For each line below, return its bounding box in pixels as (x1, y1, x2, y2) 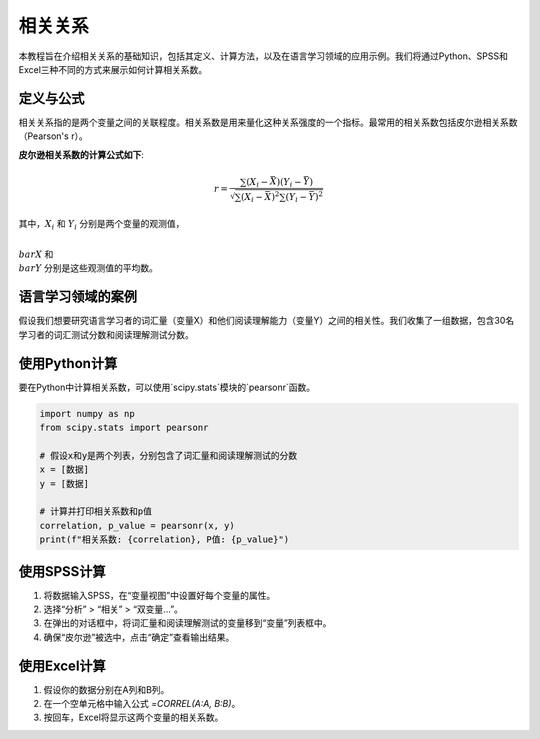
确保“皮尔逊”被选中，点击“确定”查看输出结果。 (43, 631, 235, 643)
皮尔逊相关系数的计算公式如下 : (18, 148, 145, 160)
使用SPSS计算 (18, 563, 106, 580)
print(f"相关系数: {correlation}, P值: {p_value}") (39, 534, 290, 545)
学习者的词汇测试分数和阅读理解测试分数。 (18, 328, 194, 340)
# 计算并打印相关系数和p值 (39, 506, 152, 517)
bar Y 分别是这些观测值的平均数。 (18, 262, 159, 274)
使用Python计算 (18, 355, 118, 372)
